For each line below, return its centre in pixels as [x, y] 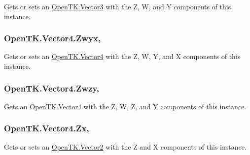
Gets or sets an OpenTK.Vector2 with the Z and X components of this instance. [125, 146]
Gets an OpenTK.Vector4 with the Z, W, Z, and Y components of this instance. [125, 106]
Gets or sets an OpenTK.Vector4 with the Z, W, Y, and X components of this [122, 56]
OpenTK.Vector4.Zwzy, [52, 88]
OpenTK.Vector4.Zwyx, [53, 38]
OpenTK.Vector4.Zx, [47, 128]
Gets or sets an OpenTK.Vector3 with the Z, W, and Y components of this [118, 6]
